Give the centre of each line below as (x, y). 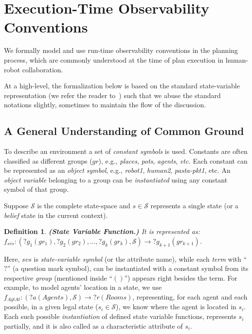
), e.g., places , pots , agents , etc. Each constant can (173, 160)
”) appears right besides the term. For (181, 277)
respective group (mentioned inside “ (58, 277)
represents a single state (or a (195, 206)
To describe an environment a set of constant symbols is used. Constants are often (126, 151)
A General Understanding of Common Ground (124, 131)
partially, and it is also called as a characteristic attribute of (93, 326)
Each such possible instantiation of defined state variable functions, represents (120, 316)
